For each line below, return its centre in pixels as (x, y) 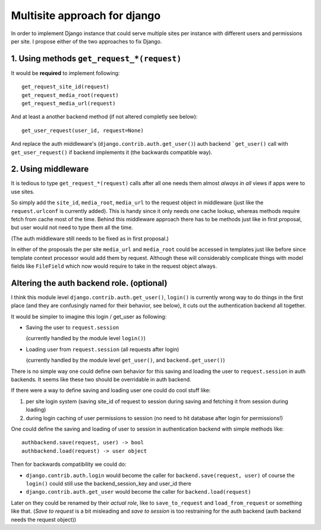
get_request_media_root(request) (70, 95)
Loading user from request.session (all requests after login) (103, 349)
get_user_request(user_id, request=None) (83, 130)
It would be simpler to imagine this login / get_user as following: (89, 316)
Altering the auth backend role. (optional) (89, 283)
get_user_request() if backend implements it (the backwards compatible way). (112, 152)
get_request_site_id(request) (66, 87)
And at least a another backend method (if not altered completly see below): (104, 117)
